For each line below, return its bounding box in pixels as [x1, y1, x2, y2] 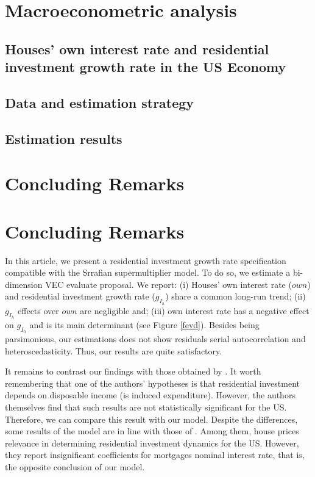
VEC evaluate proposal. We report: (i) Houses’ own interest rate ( [45, 278, 292, 290]
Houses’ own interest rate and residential [5, 39, 269, 58]
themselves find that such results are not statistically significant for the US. [5, 400, 287, 413]
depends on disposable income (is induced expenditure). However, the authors [5, 389, 296, 401]
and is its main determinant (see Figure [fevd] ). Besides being [29, 318, 260, 331]
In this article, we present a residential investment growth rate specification [5, 254, 286, 267]
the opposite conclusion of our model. [5, 460, 145, 473]
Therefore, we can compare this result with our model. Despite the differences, [5, 412, 298, 425]
